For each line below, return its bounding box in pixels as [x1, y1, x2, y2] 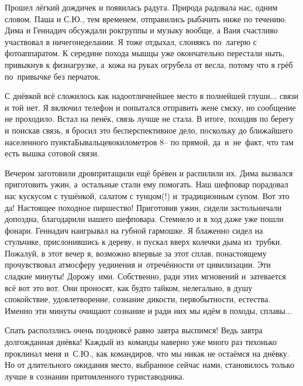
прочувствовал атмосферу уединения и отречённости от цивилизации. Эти [5, 258, 271, 271]
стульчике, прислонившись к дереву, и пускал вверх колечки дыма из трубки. [5, 235, 283, 248]
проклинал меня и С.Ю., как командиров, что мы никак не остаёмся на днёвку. [5, 347, 290, 359]
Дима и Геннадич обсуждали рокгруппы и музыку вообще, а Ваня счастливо [5, 24, 278, 36]
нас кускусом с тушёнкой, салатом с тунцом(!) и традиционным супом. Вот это [5, 189, 290, 201]
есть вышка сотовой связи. [5, 147, 99, 159]
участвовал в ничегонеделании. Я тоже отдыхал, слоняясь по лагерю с [5, 35, 257, 47]
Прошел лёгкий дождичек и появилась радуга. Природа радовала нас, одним [5, 1, 278, 13]
